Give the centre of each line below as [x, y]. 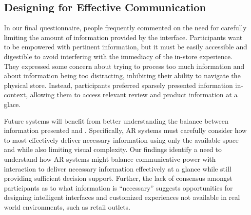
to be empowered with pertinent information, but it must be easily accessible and [125, 47]
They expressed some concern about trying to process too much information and [124, 66]
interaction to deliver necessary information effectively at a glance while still [118, 168]
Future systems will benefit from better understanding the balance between [116, 120]
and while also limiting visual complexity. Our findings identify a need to [113, 149]
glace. [12, 104]
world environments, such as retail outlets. [67, 206]
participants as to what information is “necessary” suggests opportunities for [118, 187]
